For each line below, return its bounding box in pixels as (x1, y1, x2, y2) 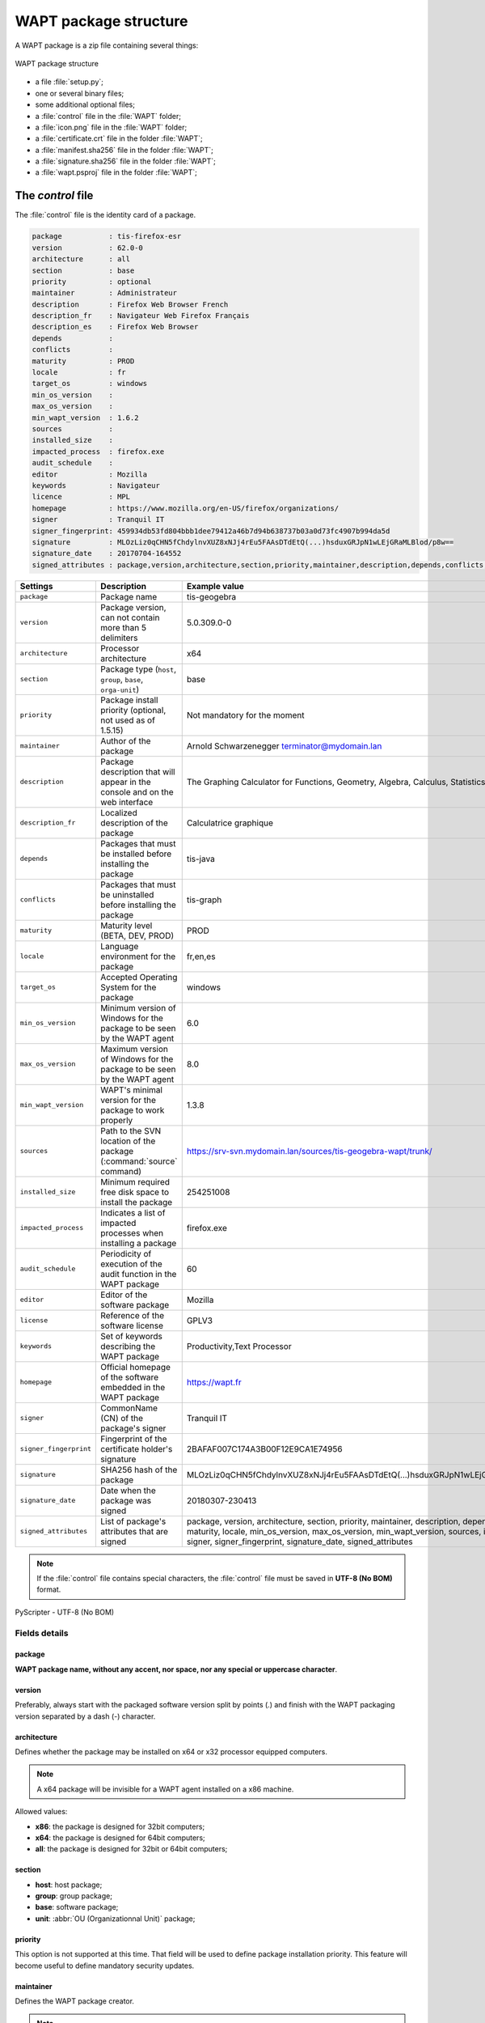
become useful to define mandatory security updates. (15, 1961, 195, 1970)
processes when (100, 1227, 164, 1238)
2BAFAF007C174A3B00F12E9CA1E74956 (186, 1443, 343, 1454)
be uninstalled (100, 889, 154, 900)
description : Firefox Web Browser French (32, 299, 229, 309)
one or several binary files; (35, 88, 124, 98)
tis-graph (186, 894, 222, 905)
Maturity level (100, 919, 153, 931)
